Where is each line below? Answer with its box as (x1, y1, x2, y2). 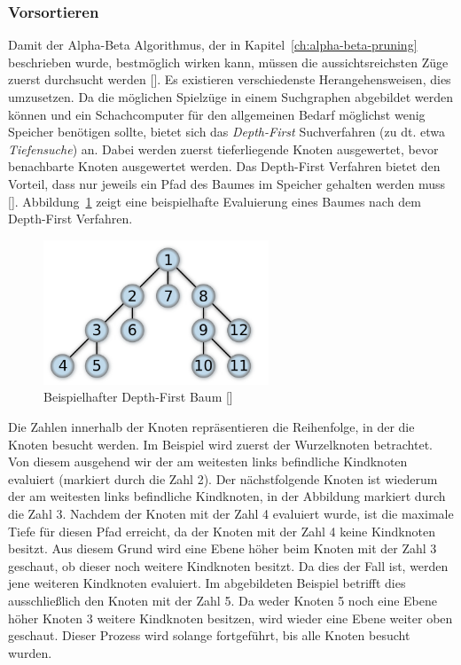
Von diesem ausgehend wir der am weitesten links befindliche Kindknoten (8, 452, 408, 471)
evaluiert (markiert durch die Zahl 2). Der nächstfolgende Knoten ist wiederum (8, 469, 438, 488)
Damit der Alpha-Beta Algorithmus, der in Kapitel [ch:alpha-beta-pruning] (8, 35, 418, 54)
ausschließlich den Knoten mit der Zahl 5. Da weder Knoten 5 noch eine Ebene (8, 591, 437, 609)
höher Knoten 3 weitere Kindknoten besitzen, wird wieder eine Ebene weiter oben (8, 608, 453, 627)
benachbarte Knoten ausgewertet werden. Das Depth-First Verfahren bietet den (8, 157, 441, 176)
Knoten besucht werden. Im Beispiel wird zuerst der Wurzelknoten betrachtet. (8, 434, 433, 453)
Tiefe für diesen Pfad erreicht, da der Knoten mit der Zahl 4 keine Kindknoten (8, 521, 435, 540)
